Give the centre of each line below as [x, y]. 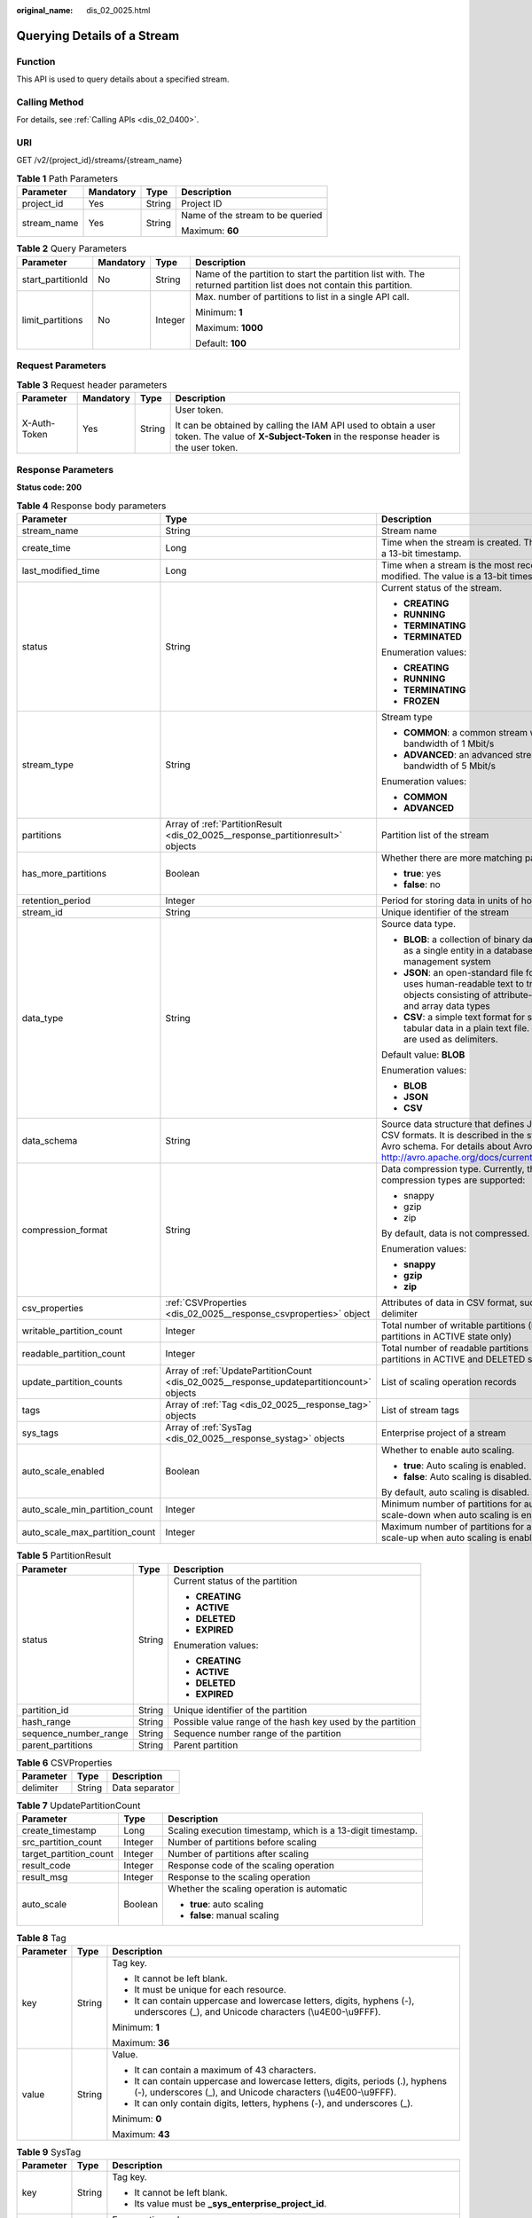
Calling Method [50, 102]
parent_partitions [57, 1745]
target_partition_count [68, 1854]
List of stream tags [421, 1411]
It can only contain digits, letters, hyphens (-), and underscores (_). [274, 2103]
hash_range [46, 1721]
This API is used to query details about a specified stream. [123, 79]
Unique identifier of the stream [446, 912]
